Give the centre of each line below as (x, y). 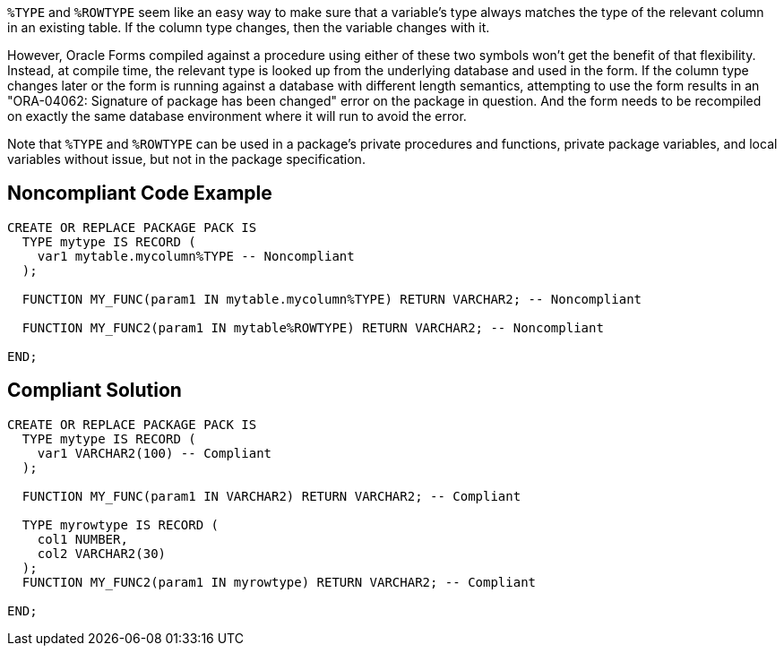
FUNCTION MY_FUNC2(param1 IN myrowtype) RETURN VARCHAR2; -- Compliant (279, 582)
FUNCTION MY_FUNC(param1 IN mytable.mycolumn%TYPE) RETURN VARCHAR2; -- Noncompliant (332, 299)
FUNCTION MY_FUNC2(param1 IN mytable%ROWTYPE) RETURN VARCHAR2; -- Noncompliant (313, 327)
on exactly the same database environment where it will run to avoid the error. (237, 116)
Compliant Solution (95, 391)
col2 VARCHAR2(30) (102, 553)
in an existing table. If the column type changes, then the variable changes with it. (249, 27)
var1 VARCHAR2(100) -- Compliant (155, 453)
